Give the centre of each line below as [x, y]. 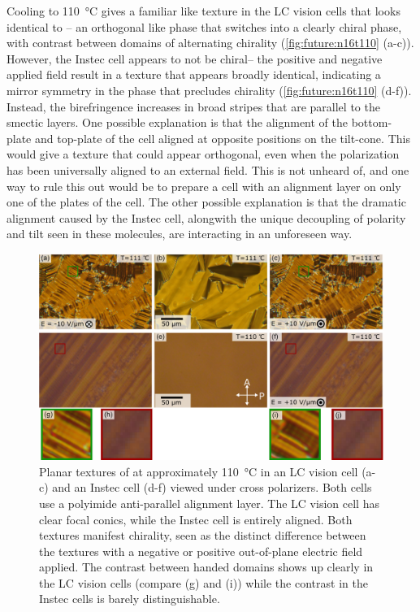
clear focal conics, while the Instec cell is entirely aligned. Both [196, 519]
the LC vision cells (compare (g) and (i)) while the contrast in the [204, 582]
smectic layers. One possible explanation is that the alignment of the [178, 122]
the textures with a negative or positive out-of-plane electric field [201, 551]
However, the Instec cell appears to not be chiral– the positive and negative [195, 58]
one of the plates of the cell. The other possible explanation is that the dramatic [206, 202]
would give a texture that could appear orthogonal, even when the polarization [203, 154]
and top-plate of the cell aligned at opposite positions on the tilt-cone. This [222, 138]
